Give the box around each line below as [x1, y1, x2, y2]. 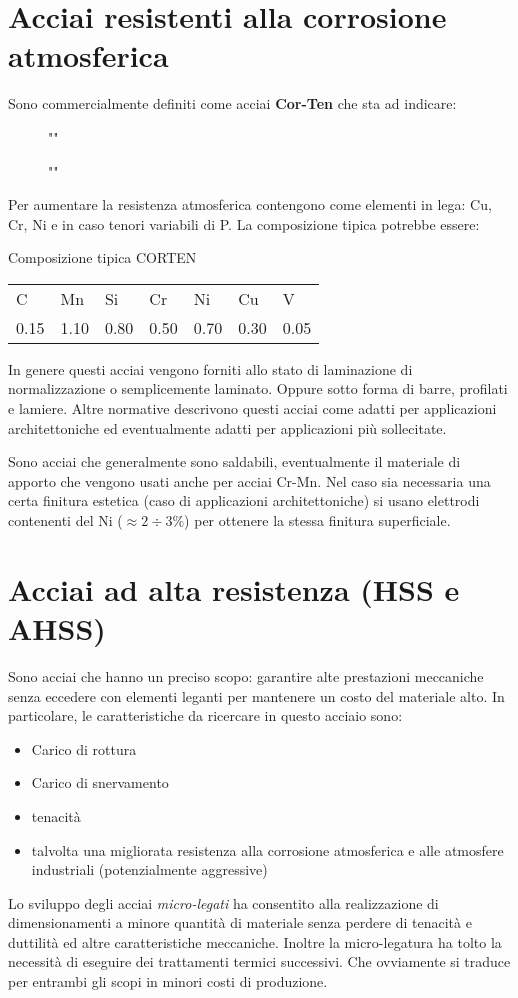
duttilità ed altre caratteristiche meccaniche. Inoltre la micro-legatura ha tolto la [8, 931, 502, 952]
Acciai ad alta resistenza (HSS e [8, 568, 460, 609]
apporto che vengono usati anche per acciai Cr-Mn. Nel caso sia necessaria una [8, 470, 491, 491]
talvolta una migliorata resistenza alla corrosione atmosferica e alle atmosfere [31, 839, 504, 860]
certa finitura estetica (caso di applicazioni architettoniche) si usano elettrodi [8, 490, 480, 511]
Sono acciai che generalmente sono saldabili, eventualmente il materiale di [8, 451, 461, 472]
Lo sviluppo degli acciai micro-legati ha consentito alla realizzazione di [8, 892, 439, 913]
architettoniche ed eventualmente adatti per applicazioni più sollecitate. [8, 417, 447, 438]
